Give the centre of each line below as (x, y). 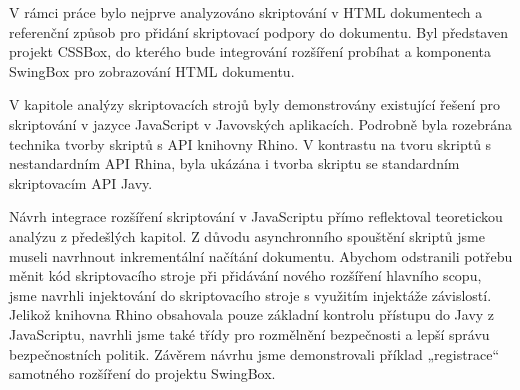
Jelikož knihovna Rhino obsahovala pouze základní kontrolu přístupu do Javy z (252, 314)
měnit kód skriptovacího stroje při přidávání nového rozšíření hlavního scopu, (245, 275)
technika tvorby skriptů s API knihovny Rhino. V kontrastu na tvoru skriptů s (250, 143)
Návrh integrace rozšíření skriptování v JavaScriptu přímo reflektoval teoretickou (256, 216)
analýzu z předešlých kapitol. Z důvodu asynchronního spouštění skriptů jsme (247, 235)
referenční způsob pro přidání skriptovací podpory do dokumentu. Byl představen (258, 31)
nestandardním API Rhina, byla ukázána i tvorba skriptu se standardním (234, 163)
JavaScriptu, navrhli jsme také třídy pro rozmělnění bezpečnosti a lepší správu (249, 333)
